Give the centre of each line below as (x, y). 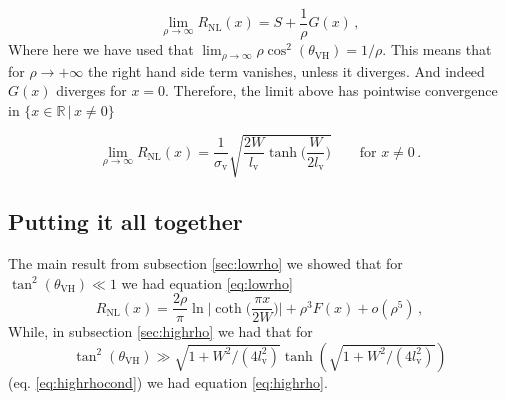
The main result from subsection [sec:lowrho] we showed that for (205, 263)
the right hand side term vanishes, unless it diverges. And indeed (286, 70)
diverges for (91, 90)
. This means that (437, 49)
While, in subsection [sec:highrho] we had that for (160, 331)
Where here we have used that (101, 49)
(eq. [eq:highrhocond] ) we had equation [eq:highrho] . (168, 381)
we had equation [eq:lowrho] (207, 282)
